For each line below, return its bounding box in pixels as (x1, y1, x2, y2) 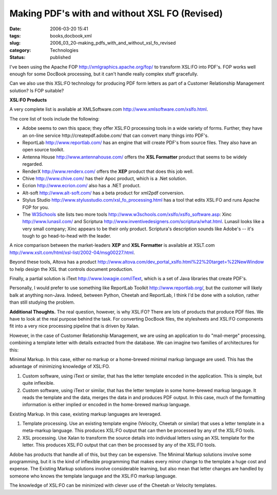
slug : (9, 40, 21, 46)
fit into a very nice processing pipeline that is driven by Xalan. (9, 323, 140, 329)
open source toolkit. (22, 147, 65, 153)
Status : (9, 54, 26, 61)
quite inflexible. (22, 380, 55, 386)
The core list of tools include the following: (9, 115, 100, 122)
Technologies (50, 47, 79, 53)
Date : (9, 26, 22, 32)
